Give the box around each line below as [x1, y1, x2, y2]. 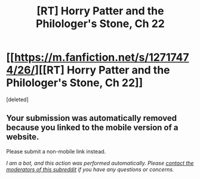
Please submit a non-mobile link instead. [6, 148, 106, 155]
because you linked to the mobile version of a [6, 123, 179, 133]
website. [6, 132, 39, 142]
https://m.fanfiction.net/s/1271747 [14, 51, 189, 64]
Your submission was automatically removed [6, 113, 177, 123]
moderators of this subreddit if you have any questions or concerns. [6, 166, 174, 173]
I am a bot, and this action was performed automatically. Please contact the [6, 159, 194, 166]
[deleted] [6, 96, 29, 103]
